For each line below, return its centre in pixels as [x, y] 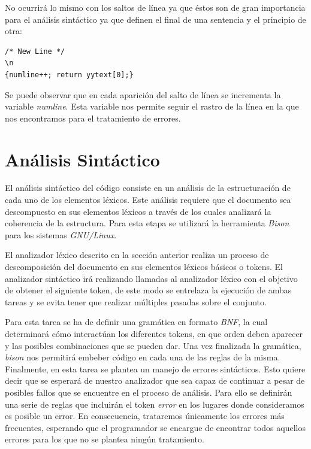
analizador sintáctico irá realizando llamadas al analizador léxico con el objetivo [151, 278]
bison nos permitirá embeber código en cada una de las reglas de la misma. [143, 357]
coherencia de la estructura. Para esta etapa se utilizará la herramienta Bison [147, 223]
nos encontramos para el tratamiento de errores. [93, 118]
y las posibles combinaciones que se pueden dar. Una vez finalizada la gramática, [153, 345]
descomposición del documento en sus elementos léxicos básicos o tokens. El [144, 267]
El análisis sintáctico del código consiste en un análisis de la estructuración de [148, 188]
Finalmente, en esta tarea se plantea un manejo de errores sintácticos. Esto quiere [155, 368]
